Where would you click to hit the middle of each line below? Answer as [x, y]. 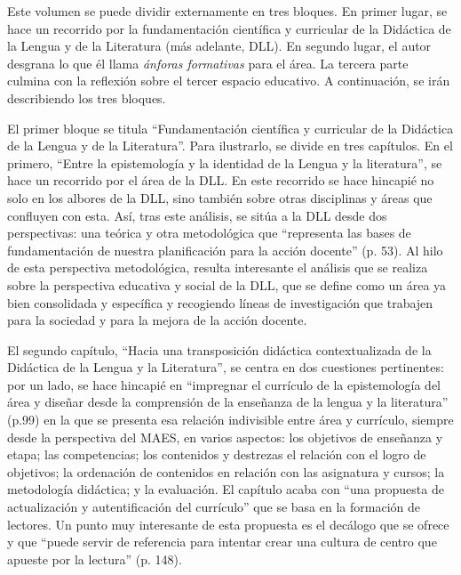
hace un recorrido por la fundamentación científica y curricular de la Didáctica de [229, 28]
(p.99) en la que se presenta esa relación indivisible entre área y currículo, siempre [230, 420]
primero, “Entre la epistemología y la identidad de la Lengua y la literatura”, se [225, 162]
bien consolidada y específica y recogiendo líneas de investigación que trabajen [220, 302]
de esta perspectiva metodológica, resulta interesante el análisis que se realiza [218, 267]
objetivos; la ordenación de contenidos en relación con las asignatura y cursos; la [226, 471]
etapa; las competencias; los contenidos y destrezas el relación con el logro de [217, 454]
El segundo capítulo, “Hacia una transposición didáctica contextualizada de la [219, 349]
